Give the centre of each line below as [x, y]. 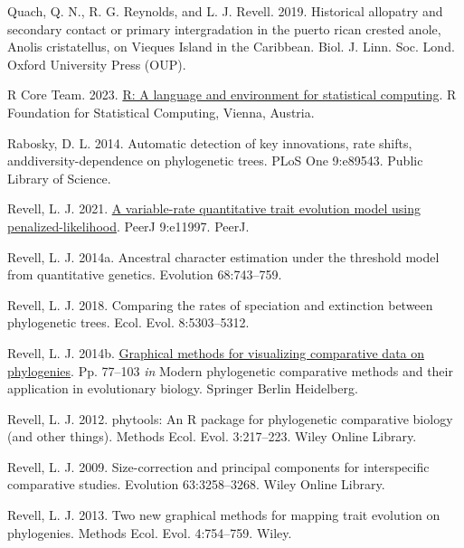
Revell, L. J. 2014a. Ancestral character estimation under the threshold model [223, 256]
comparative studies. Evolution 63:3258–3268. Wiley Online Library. [196, 484]
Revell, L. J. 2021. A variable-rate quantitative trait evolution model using [214, 208]
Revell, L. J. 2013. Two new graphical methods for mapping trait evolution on [224, 515]
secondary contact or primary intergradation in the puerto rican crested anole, [224, 28]
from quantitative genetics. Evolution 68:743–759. [145, 274]
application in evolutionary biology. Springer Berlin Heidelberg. [183, 388]
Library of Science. [59, 178]
